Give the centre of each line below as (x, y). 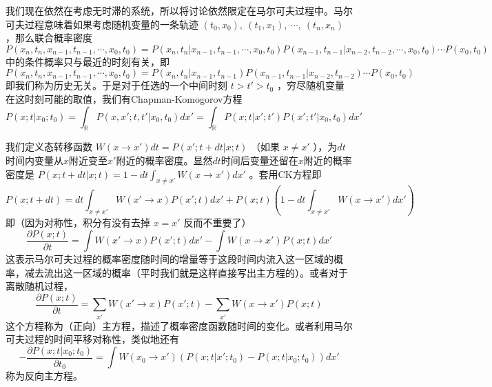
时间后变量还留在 (259, 160)
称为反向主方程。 (44, 376)
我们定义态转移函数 (49, 147)
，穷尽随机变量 (310, 85)
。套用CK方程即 (285, 173)
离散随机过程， (39, 286)
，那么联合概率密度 (49, 38)
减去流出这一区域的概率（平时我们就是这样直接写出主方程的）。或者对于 (186, 272)
